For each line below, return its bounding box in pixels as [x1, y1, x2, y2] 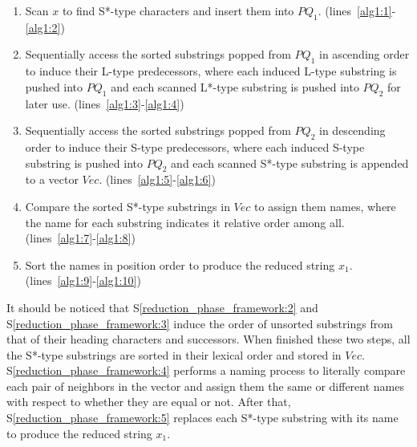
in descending [319, 122, 386, 139]
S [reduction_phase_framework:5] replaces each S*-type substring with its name [6, 409, 399, 426]
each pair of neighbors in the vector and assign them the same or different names [6, 377, 404, 394]
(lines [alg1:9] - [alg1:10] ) [25, 272, 141, 289]
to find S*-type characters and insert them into [62, 2, 294, 18]
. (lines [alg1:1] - [318, 2, 396, 18]
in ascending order [319, 46, 410, 63]
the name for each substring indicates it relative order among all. [25, 213, 345, 230]
